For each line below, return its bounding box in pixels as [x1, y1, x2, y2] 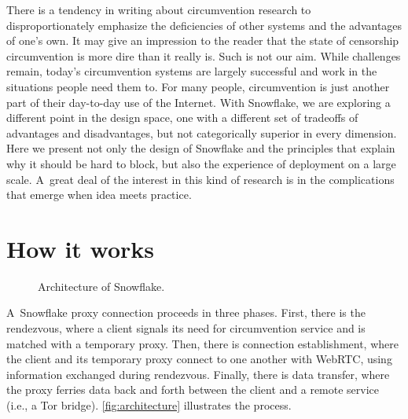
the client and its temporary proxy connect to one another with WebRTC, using [6, 351, 392, 367]
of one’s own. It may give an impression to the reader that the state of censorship [6, 32, 399, 49]
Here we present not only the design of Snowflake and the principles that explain [6, 140, 395, 156]
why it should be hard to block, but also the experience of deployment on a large [6, 155, 396, 171]
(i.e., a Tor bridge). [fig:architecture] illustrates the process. [6, 397, 292, 413]
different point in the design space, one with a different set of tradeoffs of [6, 109, 358, 126]
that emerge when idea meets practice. [6, 186, 192, 203]
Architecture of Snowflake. [38, 277, 165, 294]
